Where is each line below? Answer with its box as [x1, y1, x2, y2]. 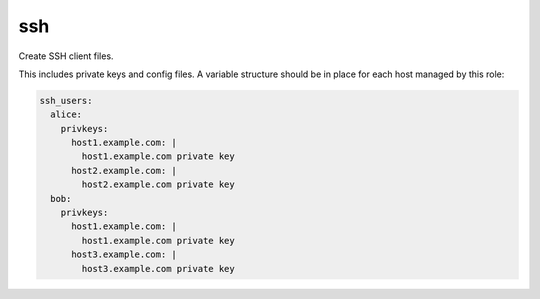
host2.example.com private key [81, 179, 235, 190]
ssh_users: [39, 95, 93, 106]
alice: [50, 109, 83, 120]
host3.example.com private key [81, 263, 235, 274]
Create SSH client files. [18, 50, 114, 62]
